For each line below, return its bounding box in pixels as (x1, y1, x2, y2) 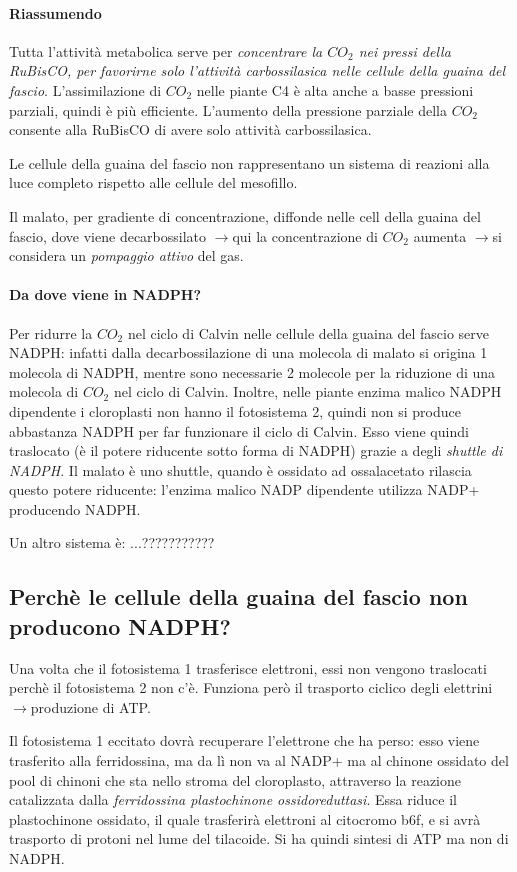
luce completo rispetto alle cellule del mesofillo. (9, 172, 298, 193)
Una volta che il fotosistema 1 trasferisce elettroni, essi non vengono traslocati (9, 657, 487, 678)
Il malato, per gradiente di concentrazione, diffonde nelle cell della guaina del (9, 205, 481, 226)
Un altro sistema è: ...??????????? (9, 532, 215, 553)
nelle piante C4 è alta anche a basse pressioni (196, 79, 474, 100)
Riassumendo (9, 2, 102, 23)
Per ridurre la (9, 322, 93, 343)
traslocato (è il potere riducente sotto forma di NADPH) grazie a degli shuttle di (9, 440, 503, 461)
